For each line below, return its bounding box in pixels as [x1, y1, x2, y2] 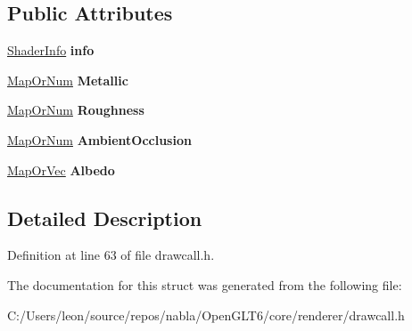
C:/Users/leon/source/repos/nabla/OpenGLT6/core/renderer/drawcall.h [7, 305, 405, 324]
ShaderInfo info [7, 41, 95, 60]
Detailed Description [7, 204, 202, 231]
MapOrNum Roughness [7, 101, 144, 119]
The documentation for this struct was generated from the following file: [7, 275, 402, 294]
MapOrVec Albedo [7, 160, 115, 179]
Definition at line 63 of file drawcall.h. [7, 246, 215, 264]
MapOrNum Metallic [7, 70, 128, 89]
